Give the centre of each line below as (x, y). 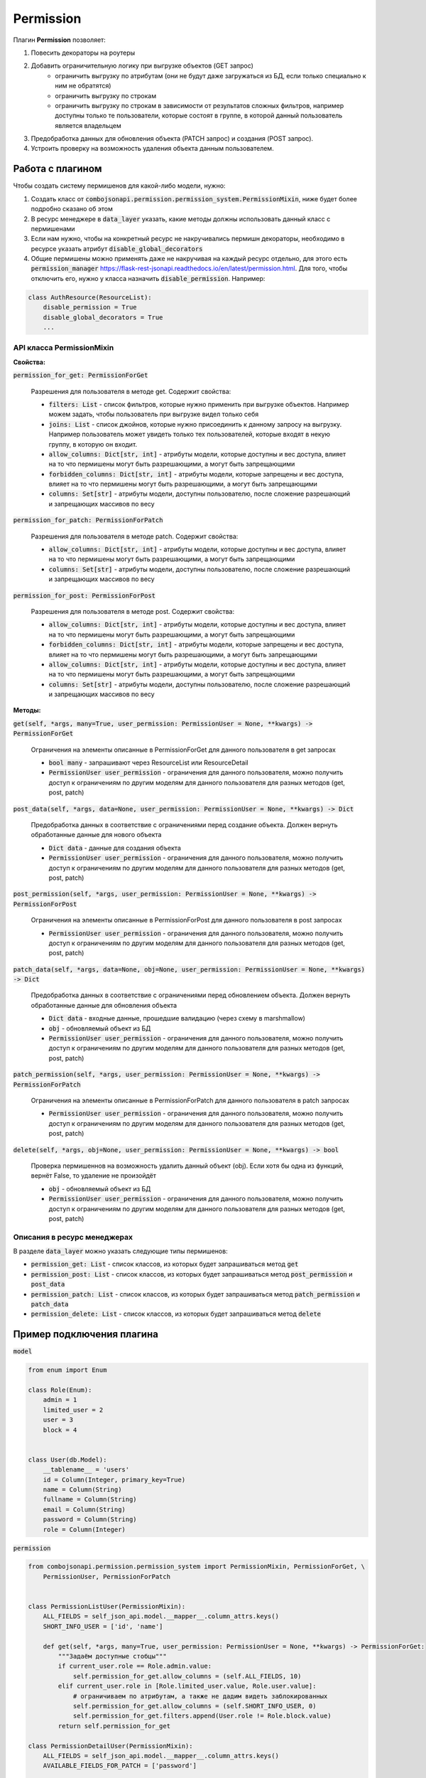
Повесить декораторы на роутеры (83, 53)
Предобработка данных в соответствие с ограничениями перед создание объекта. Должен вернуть (184, 825)
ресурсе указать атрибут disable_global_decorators (117, 248)
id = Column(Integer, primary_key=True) (114, 1480)
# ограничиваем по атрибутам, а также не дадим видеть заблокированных (200, 1696)
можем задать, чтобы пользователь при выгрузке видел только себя (154, 414)
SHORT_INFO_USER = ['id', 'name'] (103, 1626)
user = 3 (58, 1420)
